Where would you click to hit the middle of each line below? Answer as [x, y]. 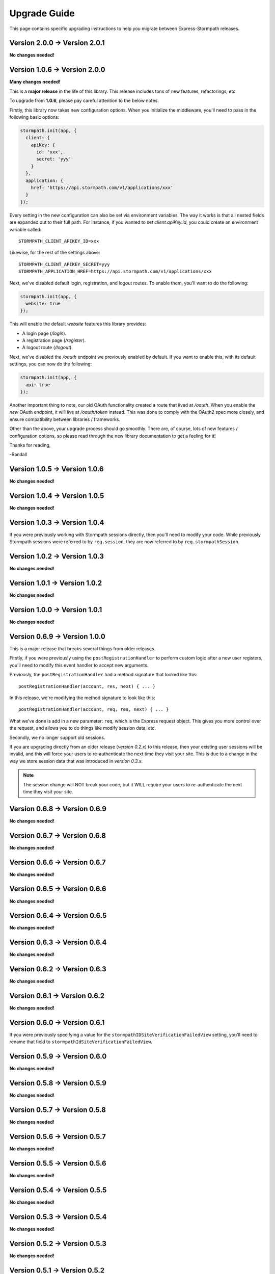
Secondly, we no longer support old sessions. [57, 737]
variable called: [25, 229]
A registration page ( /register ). [54, 340]
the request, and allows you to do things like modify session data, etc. [83, 728]
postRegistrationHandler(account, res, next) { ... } [87, 686]
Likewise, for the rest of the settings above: [55, 253]
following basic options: [34, 117]
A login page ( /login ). [44, 333]
